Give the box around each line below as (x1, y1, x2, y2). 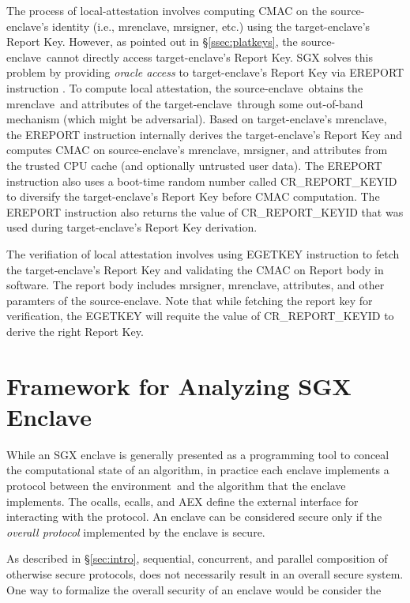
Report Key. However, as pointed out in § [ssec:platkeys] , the (6, 33, 298, 50)
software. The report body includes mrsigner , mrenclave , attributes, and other (6, 277, 385, 293)
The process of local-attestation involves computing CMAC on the (6, 2, 327, 18)
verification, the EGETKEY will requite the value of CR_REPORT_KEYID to (6, 307, 394, 324)
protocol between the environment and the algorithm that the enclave (6, 477, 346, 493)
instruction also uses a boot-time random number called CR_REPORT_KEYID (6, 172, 397, 189)
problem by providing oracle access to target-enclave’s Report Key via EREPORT (6, 64, 404, 81)
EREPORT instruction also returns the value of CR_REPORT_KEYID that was (6, 203, 404, 220)
